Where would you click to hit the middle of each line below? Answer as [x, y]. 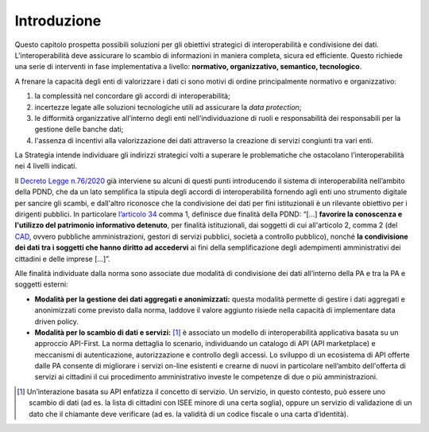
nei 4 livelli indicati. [46, 166]
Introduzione [58, 21]
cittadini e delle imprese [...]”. [62, 259]
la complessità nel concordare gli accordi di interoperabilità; [132, 96]
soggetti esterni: [41, 284]
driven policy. [57, 321]
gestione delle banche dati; [79, 129]
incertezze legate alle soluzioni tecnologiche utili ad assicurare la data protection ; [168, 107]
